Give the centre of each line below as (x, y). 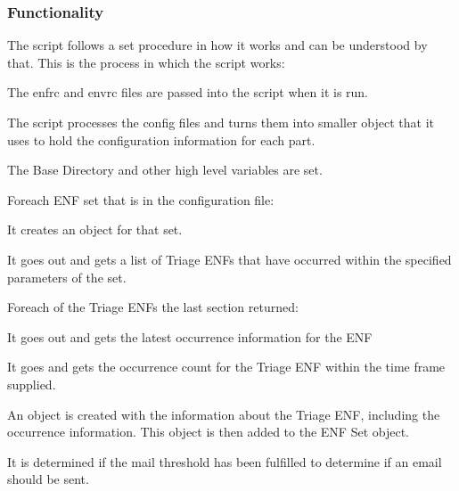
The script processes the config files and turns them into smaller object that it (221, 122)
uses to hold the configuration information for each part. (161, 139)
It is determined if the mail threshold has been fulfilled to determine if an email (225, 461)
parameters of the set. (67, 277)
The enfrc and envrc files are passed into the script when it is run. (188, 92)
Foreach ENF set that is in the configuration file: (141, 199)
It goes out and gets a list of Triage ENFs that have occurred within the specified (229, 259)
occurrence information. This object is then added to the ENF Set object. (209, 432)
